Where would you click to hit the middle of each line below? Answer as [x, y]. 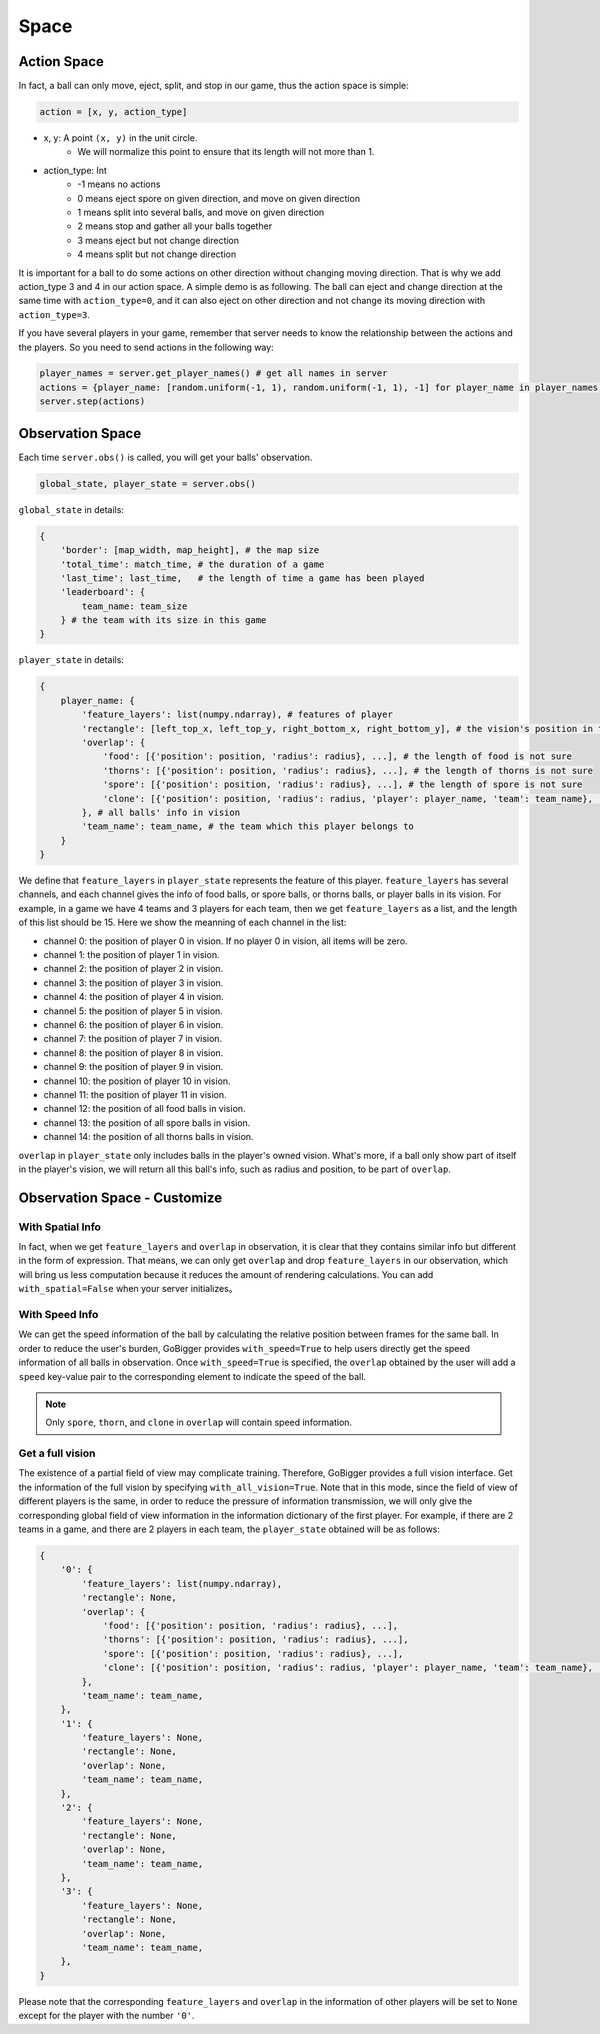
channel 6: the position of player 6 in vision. [133, 1024]
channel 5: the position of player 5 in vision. [133, 1011]
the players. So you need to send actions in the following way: [146, 347]
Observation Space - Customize [120, 1197]
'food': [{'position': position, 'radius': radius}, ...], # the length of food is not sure [337, 756]
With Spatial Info [60, 1227]
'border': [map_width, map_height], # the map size [190, 550]
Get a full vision [57, 1453]
